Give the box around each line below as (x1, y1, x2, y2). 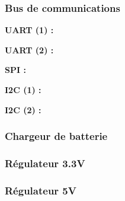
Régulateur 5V (5, 183, 76, 197)
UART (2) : (5, 43, 54, 56)
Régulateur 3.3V (5, 155, 85, 170)
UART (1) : (5, 24, 54, 36)
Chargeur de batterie (5, 129, 108, 143)
